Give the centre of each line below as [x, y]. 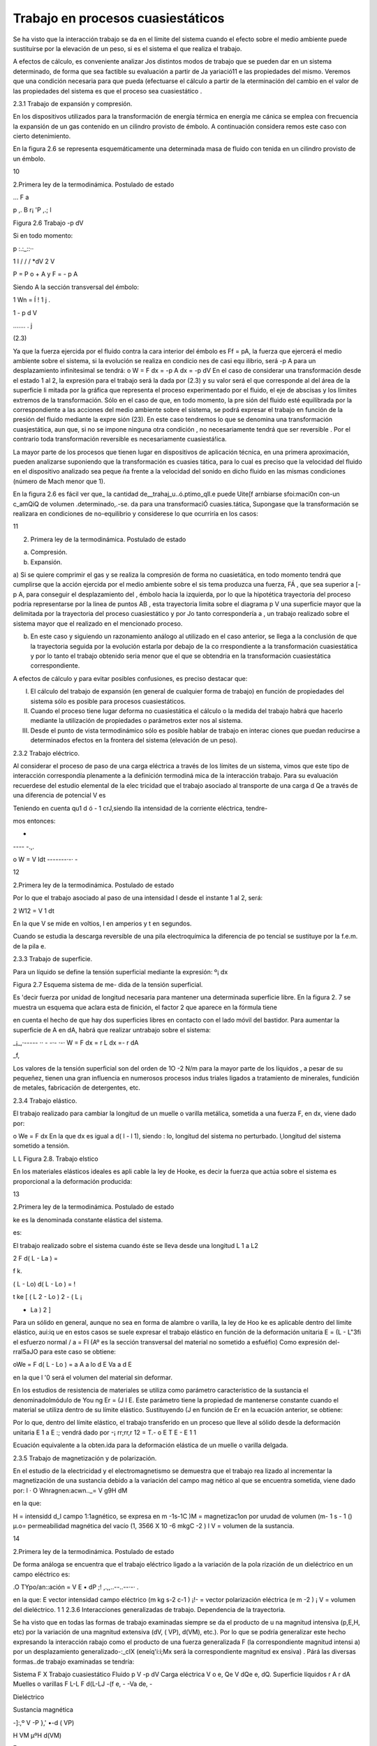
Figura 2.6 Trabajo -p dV [48, 223]
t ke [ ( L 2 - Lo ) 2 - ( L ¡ [47, 1297]
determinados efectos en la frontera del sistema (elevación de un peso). [134, 740]
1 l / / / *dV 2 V [34, 261]
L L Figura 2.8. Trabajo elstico [56, 1159]
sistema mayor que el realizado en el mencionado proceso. [98, 623]
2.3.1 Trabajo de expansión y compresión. [73, 103]
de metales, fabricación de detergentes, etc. [77, 1088]
